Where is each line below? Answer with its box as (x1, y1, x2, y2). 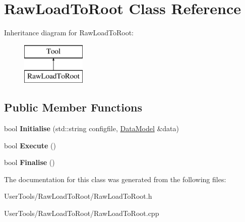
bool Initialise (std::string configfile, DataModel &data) (4, 123, 179, 134)
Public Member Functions (4, 99, 142, 115)
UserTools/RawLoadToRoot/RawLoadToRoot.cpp (4, 208, 159, 218)
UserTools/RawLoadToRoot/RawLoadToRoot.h (4, 191, 152, 201)
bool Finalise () (4, 157, 55, 168)
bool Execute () (4, 140, 56, 150)
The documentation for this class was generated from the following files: (4, 174, 226, 184)
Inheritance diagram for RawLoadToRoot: (4, 27, 134, 38)
